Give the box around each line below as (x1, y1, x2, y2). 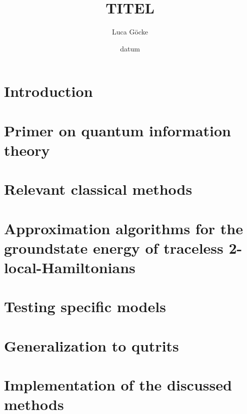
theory (4, 139, 50, 160)
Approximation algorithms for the (4, 218, 243, 238)
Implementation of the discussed (4, 375, 232, 395)
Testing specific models (4, 296, 166, 317)
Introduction (4, 81, 93, 101)
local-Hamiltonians (4, 257, 135, 277)
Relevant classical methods (4, 179, 192, 199)
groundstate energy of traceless (4, 237, 223, 258)
